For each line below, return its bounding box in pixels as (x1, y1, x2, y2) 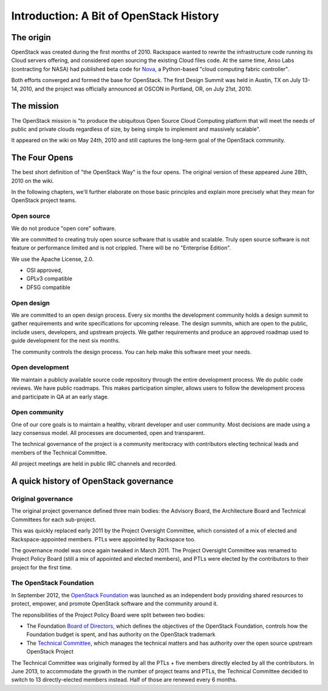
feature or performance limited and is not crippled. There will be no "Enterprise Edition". (11, 244, 231, 252)
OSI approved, (26, 266, 63, 274)
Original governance (11, 495, 73, 503)
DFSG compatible (26, 283, 71, 291)
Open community (11, 408, 64, 417)
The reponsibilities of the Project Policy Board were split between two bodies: (11, 611, 206, 619)
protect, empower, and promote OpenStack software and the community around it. (11, 600, 218, 608)
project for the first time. (11, 563, 72, 571)
